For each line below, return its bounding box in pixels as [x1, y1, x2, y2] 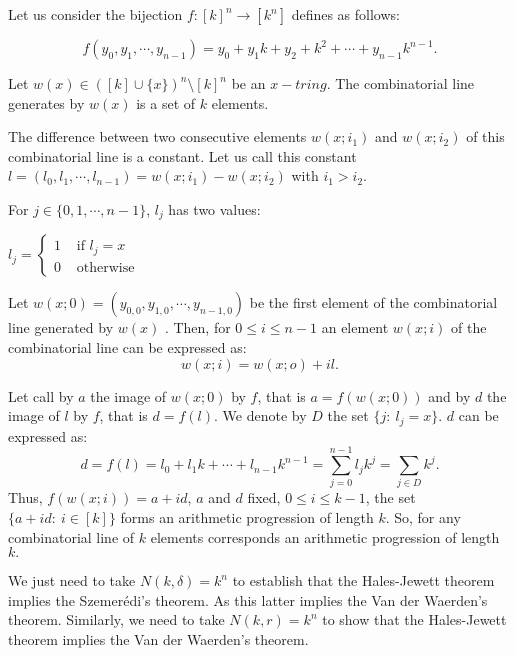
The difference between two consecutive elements [8, 126, 307, 147]
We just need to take [8, 570, 136, 591]
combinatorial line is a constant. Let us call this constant [8, 145, 357, 166]
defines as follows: [291, 4, 400, 24]
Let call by [8, 385, 74, 406]
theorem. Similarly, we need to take [8, 609, 225, 630]
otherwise [76, 260, 135, 275]
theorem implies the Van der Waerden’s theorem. [8, 628, 309, 649]
